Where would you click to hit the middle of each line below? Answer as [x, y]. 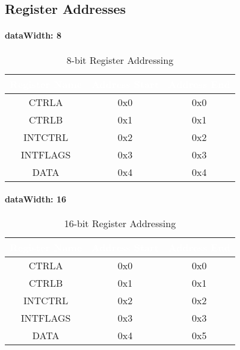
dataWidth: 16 [36, 199]
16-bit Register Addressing [120, 223]
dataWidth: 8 [33, 35]
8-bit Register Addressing [120, 60]
